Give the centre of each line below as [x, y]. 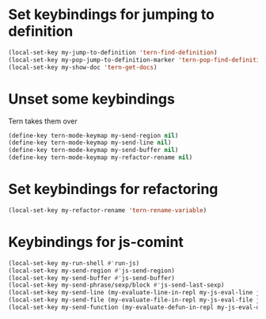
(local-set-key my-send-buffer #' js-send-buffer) [92, 278]
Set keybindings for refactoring [113, 190]
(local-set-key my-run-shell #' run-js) [74, 263]
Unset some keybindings [92, 99]
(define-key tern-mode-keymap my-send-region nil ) [93, 135]
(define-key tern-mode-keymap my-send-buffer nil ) [93, 150]
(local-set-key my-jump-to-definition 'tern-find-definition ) [113, 52]
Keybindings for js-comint [96, 242]
